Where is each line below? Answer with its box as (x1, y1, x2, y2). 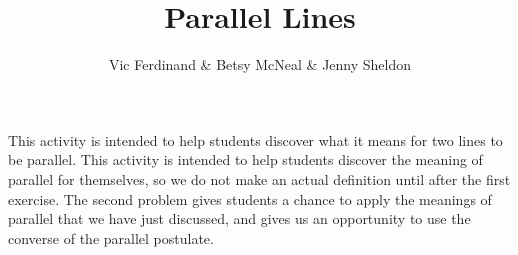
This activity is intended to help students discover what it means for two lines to (8, 129, 503, 150)
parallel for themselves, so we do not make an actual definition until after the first (8, 168, 511, 189)
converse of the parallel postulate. (8, 227, 214, 248)
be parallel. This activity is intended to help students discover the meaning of (8, 149, 483, 170)
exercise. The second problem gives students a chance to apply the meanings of (8, 188, 492, 209)
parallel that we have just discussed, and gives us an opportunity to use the (8, 208, 471, 229)
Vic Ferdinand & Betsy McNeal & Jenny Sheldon (108, 54, 412, 75)
